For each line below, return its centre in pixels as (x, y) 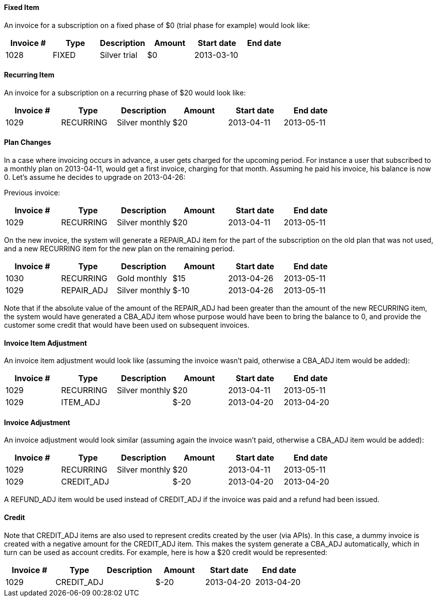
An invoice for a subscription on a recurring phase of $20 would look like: (125, 92)
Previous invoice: (32, 193)
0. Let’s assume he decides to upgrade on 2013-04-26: (95, 177)
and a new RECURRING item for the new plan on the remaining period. (119, 249)
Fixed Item (22, 7)
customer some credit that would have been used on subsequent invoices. (127, 325)
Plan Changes (27, 142)
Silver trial (118, 55)
